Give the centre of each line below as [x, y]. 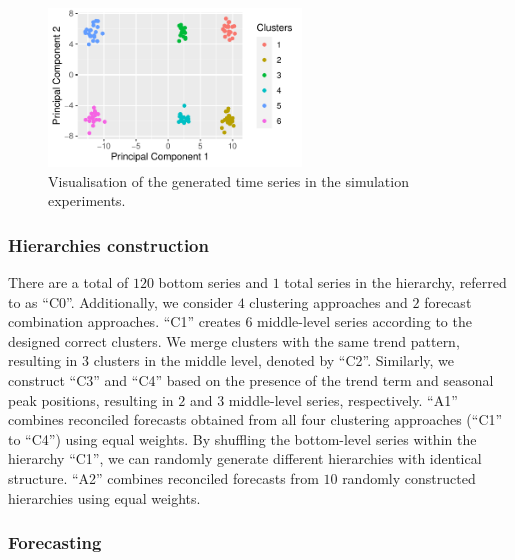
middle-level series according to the [364, 321]
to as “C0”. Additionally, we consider [120, 301]
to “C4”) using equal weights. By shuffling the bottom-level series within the [242, 438]
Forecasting [55, 542]
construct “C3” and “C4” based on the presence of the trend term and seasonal [251, 379]
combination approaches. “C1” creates [124, 321]
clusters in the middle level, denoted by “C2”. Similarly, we [274, 360]
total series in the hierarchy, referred [395, 281]
